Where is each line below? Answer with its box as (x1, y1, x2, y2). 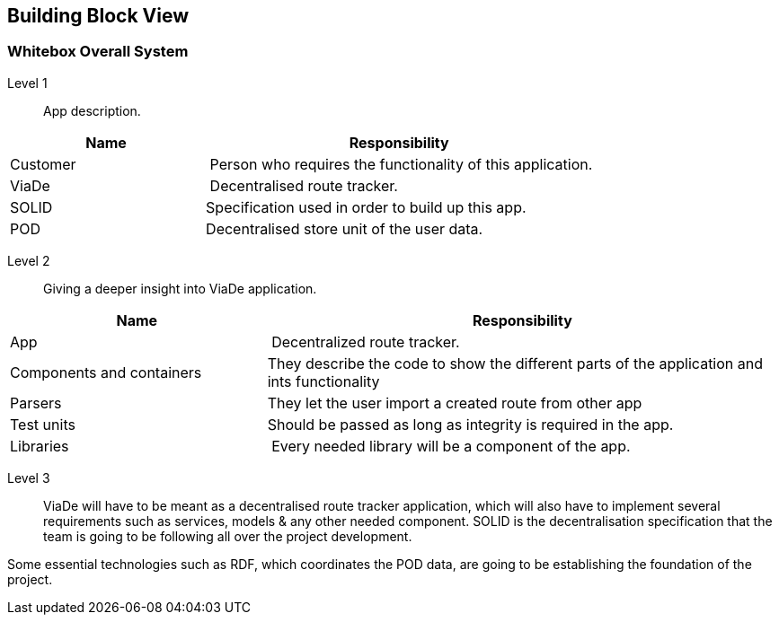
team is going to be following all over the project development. (43, 528, 412, 544)
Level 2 (7, 252, 50, 268)
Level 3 (7, 469, 50, 486)
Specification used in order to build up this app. (206, 197, 527, 216)
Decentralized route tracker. (271, 332, 460, 351)
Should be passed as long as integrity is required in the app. (267, 415, 674, 434)
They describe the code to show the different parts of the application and (267, 354, 764, 372)
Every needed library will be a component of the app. (271, 436, 631, 455)
